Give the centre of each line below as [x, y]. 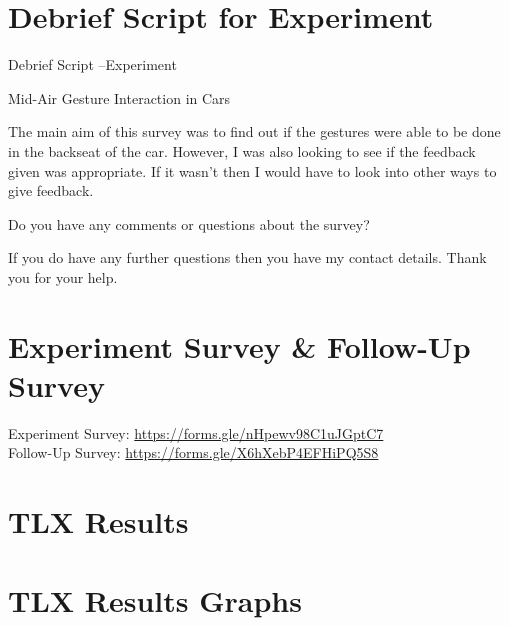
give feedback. [51, 190]
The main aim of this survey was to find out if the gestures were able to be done [254, 131]
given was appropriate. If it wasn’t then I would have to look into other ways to [252, 170]
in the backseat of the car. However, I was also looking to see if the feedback [242, 150]
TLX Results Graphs [155, 599]
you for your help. [63, 276]
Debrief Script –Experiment [92, 64]
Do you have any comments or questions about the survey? [189, 223]
